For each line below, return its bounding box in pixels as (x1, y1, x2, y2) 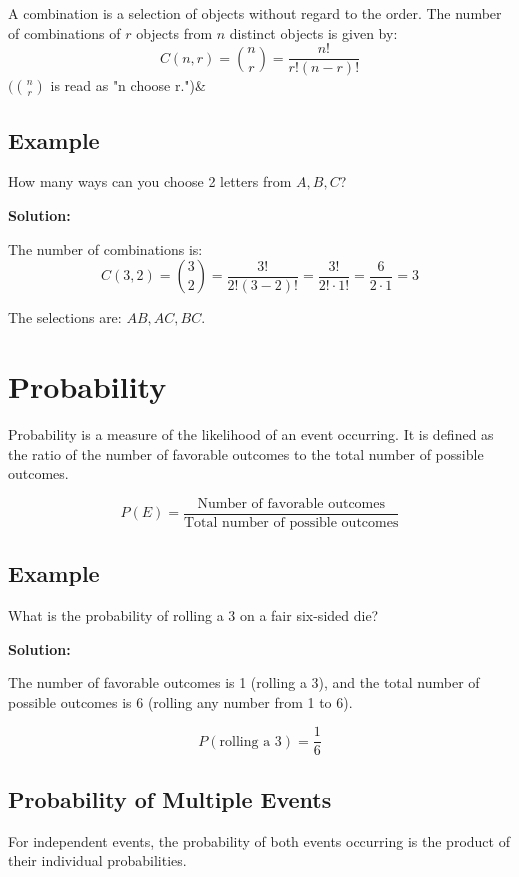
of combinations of (8, 22, 121, 43)
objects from (136, 22, 213, 43)
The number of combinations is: (8, 238, 203, 259)
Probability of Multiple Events (8, 783, 332, 814)
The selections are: (8, 307, 122, 328)
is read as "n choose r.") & (50, 75, 206, 96)
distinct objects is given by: (229, 22, 398, 43)
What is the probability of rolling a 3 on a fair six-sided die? (8, 605, 379, 625)
